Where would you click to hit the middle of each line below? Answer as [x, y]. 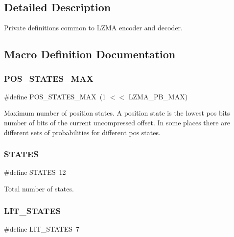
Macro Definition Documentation [90, 54]
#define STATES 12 [35, 172]
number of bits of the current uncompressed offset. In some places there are [117, 122]
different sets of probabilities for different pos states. [82, 132]
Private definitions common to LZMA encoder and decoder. [93, 28]
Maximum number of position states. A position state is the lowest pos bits [117, 113]
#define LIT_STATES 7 [42, 228]
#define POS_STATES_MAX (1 [55, 96]
